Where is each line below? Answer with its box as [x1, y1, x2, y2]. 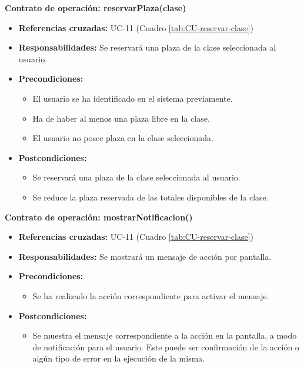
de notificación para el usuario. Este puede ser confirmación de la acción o [32, 340, 299, 353]
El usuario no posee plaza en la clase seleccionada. [32, 132, 213, 144]
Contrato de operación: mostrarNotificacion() [5, 210, 193, 223]
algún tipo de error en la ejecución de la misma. [32, 352, 205, 364]
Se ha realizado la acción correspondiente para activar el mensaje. [32, 289, 269, 302]
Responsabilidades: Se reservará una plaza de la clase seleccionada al [18, 41, 276, 53]
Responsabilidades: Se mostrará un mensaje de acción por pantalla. [18, 250, 272, 262]
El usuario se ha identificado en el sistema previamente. [32, 92, 233, 104]
